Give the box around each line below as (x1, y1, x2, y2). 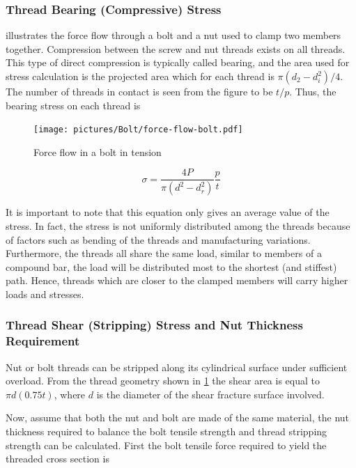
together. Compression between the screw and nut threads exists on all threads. (6, 41, 346, 56)
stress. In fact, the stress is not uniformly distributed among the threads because (6, 218, 350, 233)
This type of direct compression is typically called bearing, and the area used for (6, 55, 350, 70)
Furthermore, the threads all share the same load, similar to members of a (6, 246, 322, 260)
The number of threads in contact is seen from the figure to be (6, 84, 273, 98)
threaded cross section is (6, 451, 109, 466)
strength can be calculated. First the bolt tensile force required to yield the (6, 437, 327, 452)
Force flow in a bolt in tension (33, 144, 162, 159)
